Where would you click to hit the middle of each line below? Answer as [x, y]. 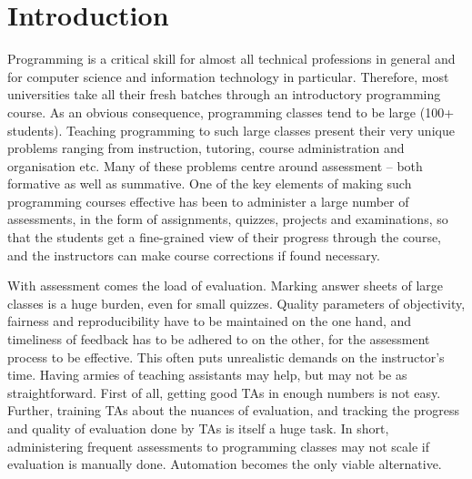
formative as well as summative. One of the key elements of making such [210, 183]
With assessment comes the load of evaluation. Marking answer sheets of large [226, 285]
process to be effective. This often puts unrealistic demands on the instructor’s [226, 357]
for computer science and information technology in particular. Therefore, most [228, 76]
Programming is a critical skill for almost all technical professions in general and [231, 59]
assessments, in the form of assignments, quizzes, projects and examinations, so [228, 219]
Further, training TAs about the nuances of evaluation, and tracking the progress [234, 410]
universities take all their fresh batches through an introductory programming [224, 94]
